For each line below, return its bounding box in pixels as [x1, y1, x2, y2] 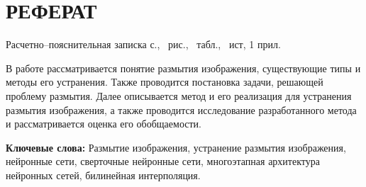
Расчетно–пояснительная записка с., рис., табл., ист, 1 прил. [6, 37, 281, 52]
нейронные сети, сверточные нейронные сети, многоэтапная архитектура [6, 154, 320, 169]
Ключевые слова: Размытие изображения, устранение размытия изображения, [6, 140, 346, 154]
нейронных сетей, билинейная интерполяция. [6, 167, 201, 182]
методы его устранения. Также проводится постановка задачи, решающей [6, 74, 323, 89]
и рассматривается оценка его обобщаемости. [6, 116, 201, 131]
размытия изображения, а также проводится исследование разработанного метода [6, 102, 357, 117]
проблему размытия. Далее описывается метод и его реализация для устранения [6, 88, 352, 103]
